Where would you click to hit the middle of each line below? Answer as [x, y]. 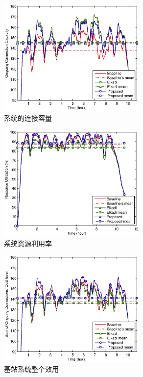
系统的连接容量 [28, 118]
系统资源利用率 [28, 243]
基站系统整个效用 [31, 369]
